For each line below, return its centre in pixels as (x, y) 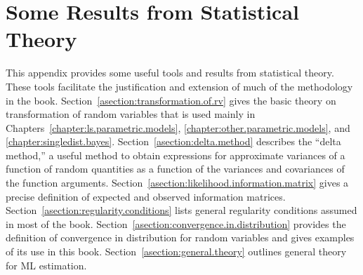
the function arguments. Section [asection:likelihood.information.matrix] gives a (177, 183)
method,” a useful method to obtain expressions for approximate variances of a (176, 155)
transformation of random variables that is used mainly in (131, 114)
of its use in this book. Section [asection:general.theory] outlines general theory (176, 251)
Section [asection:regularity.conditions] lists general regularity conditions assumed (181, 210)
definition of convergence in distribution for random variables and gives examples (180, 237)
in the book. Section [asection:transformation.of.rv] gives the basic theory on (171, 100)
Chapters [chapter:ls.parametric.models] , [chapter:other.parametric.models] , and (178, 127)
